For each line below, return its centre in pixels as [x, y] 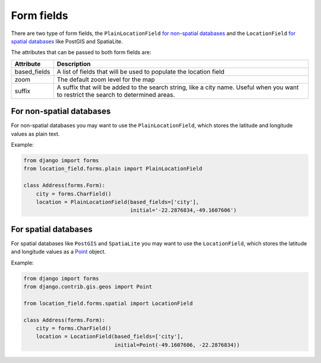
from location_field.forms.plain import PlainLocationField [113, 169]
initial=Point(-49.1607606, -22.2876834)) [177, 345]
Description [74, 64]
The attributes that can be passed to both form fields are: [81, 52]
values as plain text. [35, 134]
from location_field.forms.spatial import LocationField [108, 303]
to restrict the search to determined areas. [116, 94]
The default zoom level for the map [106, 79]
